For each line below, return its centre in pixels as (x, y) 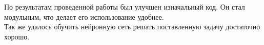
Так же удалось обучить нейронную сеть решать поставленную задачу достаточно (132, 27)
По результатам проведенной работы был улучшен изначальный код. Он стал (125, 7)
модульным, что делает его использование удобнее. (84, 16)
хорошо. (17, 36)
